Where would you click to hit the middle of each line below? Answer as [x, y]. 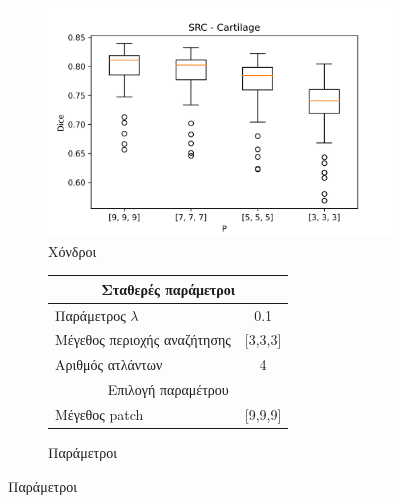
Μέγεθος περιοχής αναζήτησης [143, 339]
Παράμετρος [90, 314]
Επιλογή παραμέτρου [168, 389]
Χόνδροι [72, 250]
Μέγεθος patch [99, 414]
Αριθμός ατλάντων [109, 364]
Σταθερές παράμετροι [168, 288]
